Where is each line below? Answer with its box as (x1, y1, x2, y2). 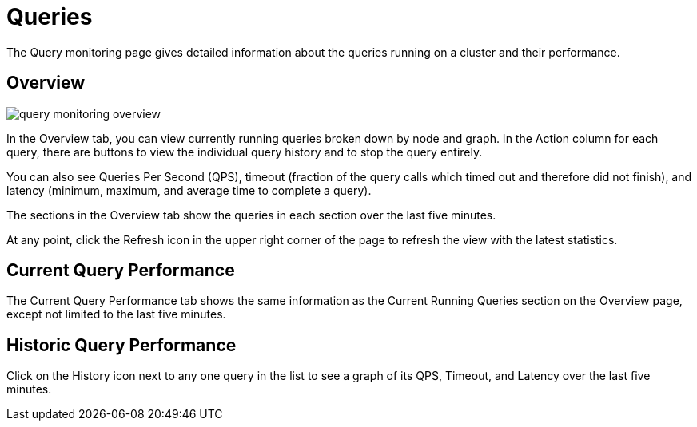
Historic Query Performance (6, 334, 237, 355)
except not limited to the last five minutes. (6, 307, 226, 322)
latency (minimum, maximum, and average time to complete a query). (6, 183, 372, 197)
